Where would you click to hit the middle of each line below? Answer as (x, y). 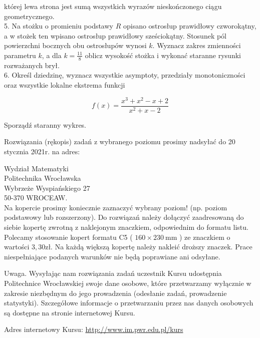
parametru (20, 55)
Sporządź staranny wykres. (45, 124)
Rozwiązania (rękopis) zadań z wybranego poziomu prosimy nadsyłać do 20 (120, 141)
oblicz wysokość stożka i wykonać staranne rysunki (163, 55)
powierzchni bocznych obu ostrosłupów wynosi (75, 45)
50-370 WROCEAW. (36, 198)
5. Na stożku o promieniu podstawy (59, 26)
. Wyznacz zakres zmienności (197, 45)
